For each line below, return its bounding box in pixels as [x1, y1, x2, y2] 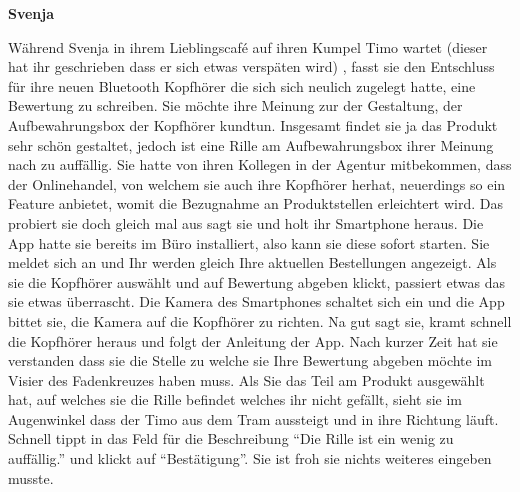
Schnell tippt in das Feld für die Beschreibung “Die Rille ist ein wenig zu [8, 428, 454, 449]
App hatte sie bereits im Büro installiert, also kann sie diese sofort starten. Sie [8, 232, 490, 253]
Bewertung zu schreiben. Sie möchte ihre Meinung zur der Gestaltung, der [8, 95, 463, 116]
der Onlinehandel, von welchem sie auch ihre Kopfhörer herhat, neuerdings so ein [8, 173, 506, 194]
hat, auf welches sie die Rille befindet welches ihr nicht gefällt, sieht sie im [8, 389, 463, 410]
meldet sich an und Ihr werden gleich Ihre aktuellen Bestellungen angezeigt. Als [8, 252, 497, 273]
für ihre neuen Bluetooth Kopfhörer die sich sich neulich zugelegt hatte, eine [8, 75, 476, 96]
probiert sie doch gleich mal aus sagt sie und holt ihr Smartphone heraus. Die [8, 212, 484, 233]
